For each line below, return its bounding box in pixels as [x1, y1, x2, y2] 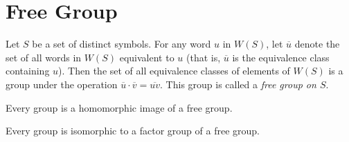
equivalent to [119, 50, 174, 64]
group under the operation [6, 77, 118, 91]
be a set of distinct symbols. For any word [32, 37, 211, 51]
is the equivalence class [232, 50, 330, 64]
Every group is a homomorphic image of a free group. [6, 100, 233, 114]
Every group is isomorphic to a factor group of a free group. [6, 123, 260, 138]
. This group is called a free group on [160, 77, 316, 91]
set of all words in [6, 50, 82, 64]
